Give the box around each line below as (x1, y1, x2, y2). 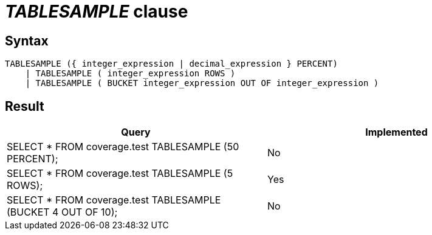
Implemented (365, 126, 428, 139)
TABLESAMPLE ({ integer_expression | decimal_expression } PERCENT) (5, 59, 338, 69)
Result (5, 98, 44, 114)
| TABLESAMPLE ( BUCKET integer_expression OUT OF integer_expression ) (25, 78, 379, 88)
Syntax (5, 33, 49, 48)
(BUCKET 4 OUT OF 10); (7, 206, 118, 219)
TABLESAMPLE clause (5, 1, 188, 22)
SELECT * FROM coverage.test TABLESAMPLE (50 (7, 141, 239, 153)
